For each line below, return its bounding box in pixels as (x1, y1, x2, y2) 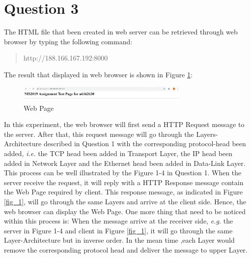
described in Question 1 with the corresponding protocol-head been (43, 138, 246, 149)
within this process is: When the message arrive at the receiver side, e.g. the (4, 216, 233, 226)
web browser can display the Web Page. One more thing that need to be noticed (4, 206, 246, 216)
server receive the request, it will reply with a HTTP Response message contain (4, 177, 244, 187)
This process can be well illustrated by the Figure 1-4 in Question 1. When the (4, 167, 242, 178)
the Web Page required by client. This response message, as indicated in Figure (4, 187, 243, 197)
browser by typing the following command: (4, 36, 133, 46)
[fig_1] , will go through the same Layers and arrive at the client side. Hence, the (4, 196, 246, 206)
